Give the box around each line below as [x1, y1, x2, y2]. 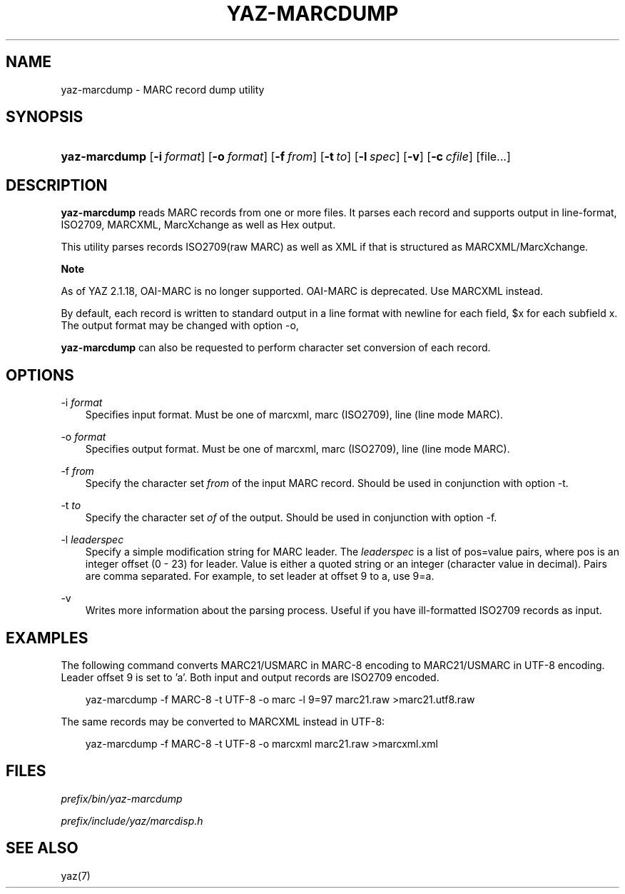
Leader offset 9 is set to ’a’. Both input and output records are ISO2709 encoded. [61, 670, 439, 683]
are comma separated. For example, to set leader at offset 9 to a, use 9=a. [85, 570, 435, 583]
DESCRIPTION [6, 176, 108, 194]
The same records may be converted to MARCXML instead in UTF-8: [61, 715, 385, 728]
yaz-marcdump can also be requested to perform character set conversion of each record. [61, 341, 491, 354]
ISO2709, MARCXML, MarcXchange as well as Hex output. [61, 219, 336, 231]
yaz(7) [61, 869, 91, 882]
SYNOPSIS [6, 108, 83, 126]
